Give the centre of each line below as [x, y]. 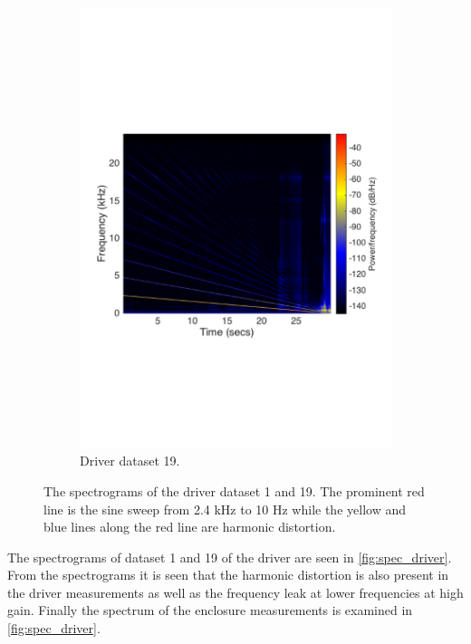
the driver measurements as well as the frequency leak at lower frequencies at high [235, 592]
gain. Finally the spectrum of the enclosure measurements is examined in [210, 610]
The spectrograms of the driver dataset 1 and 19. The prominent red [234, 490]
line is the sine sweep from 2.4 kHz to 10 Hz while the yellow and [225, 509]
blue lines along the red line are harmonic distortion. [190, 527]
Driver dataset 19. [130, 461]
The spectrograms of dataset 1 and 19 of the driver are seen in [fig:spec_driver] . [230, 557]
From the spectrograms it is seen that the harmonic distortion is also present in [228, 575]
